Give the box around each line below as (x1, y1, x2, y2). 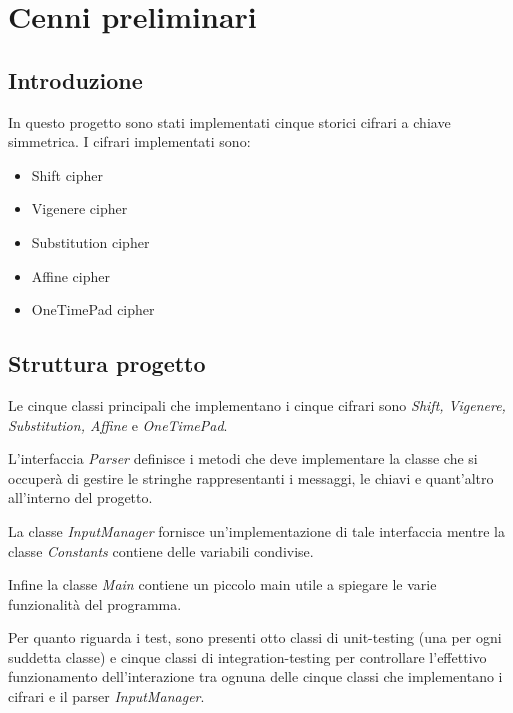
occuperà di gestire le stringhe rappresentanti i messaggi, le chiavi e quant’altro (8, 467, 494, 488)
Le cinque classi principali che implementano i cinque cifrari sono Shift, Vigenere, (8, 394, 506, 415)
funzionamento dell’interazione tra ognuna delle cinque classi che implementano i (8, 666, 503, 687)
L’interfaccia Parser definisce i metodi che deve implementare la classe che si (8, 448, 478, 469)
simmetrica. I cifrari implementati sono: (8, 131, 251, 152)
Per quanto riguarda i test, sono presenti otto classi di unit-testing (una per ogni (8, 627, 502, 648)
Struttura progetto (8, 348, 206, 379)
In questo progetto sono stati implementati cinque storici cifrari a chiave (8, 111, 451, 132)
